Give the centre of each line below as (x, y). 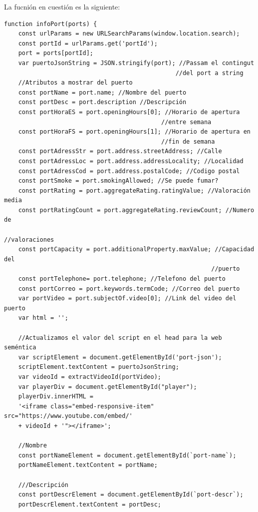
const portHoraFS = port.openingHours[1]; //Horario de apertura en (134, 132)
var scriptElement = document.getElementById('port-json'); (120, 357)
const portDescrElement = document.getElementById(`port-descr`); (131, 495)
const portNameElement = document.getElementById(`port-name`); (127, 455)
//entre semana (186, 122)
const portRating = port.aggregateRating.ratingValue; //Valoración (134, 190)
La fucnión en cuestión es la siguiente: (62, 7)
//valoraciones (29, 239)
